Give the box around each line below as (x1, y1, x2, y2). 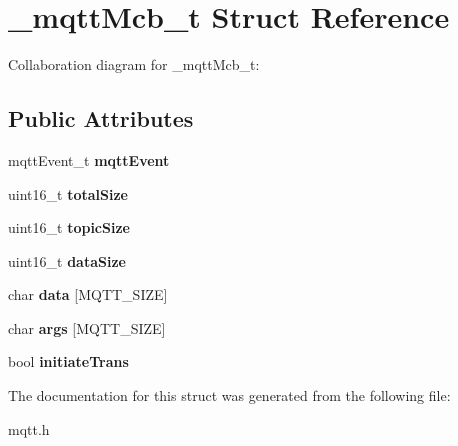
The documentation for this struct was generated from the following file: (8, 385, 451, 406)
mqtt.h (8, 418, 50, 439)
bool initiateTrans (8, 351, 129, 372)
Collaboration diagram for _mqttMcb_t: (8, 54, 260, 75)
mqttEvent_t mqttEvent (8, 149, 170, 170)
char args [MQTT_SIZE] (8, 317, 166, 338)
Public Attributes (8, 103, 194, 134)
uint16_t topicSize (8, 217, 130, 238)
